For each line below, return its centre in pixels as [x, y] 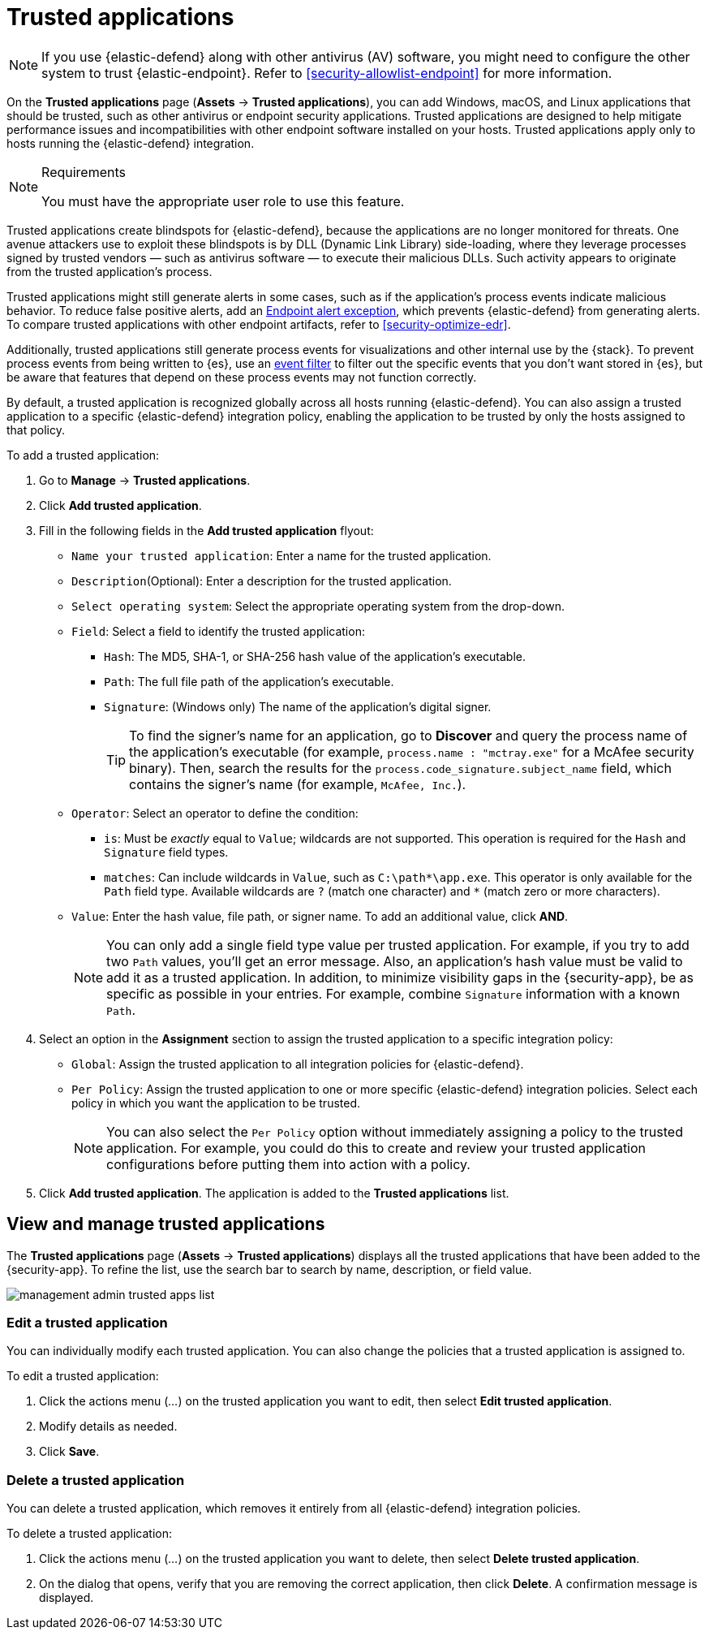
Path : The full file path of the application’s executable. [249, 681]
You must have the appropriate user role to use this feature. [223, 201]
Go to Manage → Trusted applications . [145, 480]
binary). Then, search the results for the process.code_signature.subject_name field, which [400, 768]
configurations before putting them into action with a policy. [288, 1164]
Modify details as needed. [108, 1427]
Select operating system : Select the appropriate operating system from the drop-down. [318, 606]
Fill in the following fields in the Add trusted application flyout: [206, 530]
